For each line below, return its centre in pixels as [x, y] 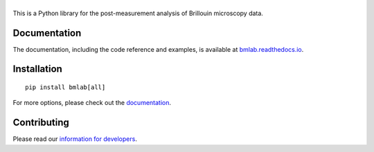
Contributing [41, 123]
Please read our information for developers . [75, 139]
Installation [37, 69]
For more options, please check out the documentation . [92, 103]
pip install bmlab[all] [65, 87]
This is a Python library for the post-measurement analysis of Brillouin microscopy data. [138, 13]
